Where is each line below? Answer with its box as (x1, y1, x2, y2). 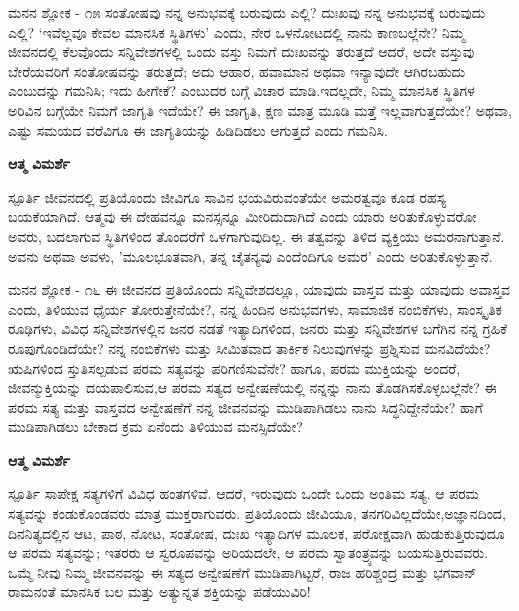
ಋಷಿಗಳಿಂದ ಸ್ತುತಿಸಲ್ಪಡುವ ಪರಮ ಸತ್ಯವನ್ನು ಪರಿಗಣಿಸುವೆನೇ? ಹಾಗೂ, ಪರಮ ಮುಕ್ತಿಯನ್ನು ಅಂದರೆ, (8, 357, 461, 378)
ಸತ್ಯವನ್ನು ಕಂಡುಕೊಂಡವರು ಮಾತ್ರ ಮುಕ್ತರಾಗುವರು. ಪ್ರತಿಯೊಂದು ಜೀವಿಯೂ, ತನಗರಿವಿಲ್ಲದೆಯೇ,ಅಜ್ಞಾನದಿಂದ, (8, 503, 506, 524)
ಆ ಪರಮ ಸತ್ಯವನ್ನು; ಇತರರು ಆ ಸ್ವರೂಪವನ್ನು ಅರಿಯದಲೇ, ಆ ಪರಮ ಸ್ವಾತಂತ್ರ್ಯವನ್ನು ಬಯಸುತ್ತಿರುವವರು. (8, 542, 489, 563)
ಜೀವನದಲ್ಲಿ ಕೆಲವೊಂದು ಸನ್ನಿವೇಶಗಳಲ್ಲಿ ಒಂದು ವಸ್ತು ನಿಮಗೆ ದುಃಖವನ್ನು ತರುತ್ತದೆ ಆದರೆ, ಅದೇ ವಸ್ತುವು (8, 41, 475, 62)
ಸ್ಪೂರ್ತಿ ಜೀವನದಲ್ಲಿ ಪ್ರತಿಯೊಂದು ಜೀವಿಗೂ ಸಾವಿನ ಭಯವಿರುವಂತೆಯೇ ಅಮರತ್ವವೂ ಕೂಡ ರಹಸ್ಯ (8, 186, 447, 207)
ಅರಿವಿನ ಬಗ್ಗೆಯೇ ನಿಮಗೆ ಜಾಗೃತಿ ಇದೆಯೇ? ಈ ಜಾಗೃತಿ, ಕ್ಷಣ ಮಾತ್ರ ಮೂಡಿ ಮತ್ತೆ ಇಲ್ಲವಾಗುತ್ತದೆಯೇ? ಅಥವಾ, (8, 99, 512, 120)
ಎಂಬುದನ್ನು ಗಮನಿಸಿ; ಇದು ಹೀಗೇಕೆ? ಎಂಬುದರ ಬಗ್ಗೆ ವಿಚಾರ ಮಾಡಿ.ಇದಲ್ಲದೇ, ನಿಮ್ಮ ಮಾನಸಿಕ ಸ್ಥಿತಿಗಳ (8, 80, 475, 101)
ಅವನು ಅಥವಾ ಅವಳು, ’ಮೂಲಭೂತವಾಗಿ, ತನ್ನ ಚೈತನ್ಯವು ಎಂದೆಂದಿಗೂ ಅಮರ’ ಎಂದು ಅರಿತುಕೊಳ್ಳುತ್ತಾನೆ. (8, 245, 493, 266)
